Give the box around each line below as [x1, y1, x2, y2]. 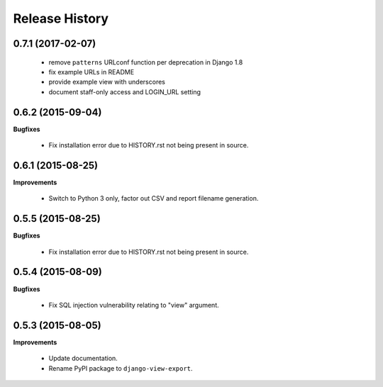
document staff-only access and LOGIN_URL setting [48, 87, 201, 96]
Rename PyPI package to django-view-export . [48, 364, 193, 372]
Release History [13, 11, 109, 26]
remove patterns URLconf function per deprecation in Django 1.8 [48, 57, 243, 67]
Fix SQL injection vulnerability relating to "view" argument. [48, 301, 219, 309]
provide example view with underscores [48, 78, 166, 86]
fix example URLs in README [48, 67, 135, 76]
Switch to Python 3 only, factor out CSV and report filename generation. [48, 194, 259, 203]
